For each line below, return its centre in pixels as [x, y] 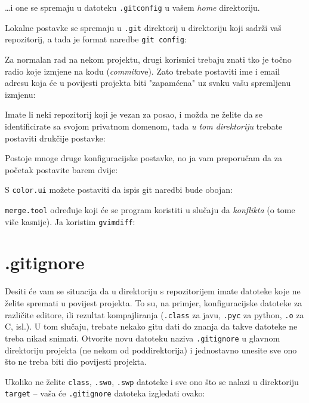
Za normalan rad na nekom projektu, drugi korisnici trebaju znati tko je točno [148, 59]
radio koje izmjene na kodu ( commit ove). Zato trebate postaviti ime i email [142, 71]
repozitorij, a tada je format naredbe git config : [96, 39]
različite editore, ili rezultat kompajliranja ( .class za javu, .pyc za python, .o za [154, 314]
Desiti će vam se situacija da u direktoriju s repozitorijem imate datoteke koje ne [153, 291]
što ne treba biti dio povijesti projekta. [76, 362]
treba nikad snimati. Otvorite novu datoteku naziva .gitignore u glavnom [143, 338]
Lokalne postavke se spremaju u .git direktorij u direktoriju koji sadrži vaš [143, 27]
